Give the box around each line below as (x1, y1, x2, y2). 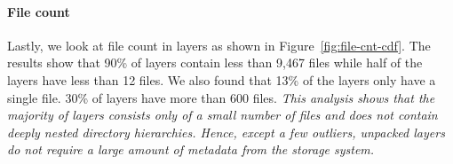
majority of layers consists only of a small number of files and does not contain (7, 105, 438, 124)
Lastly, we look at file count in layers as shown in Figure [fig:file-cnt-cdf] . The (7, 35, 431, 54)
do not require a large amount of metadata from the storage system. (7, 140, 375, 159)
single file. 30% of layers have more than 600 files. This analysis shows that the (7, 88, 435, 106)
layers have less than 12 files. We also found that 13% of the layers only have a (7, 70, 436, 89)
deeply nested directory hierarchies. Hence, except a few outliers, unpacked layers (7, 122, 445, 141)
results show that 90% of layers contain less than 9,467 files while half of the (7, 53, 423, 72)
